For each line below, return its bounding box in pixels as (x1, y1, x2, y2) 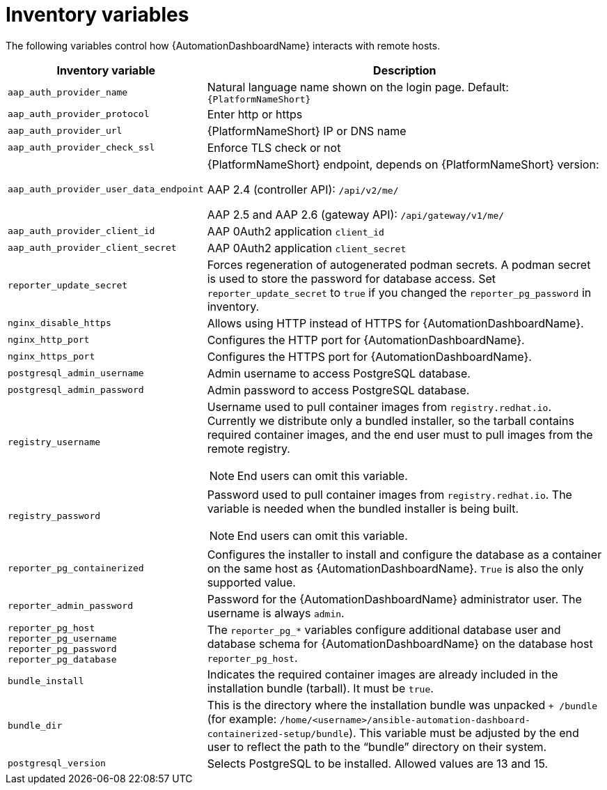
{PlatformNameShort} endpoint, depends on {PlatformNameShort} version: (207, 157, 599, 171)
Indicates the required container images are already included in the (207, 667, 558, 681)
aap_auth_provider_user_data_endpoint (8, 184, 204, 195)
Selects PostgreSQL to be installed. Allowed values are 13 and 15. (207, 756, 549, 770)
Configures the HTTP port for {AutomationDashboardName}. (207, 332, 525, 347)
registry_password (8, 511, 101, 522)
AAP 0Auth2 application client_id (207, 224, 384, 238)
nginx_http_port (8, 334, 90, 346)
